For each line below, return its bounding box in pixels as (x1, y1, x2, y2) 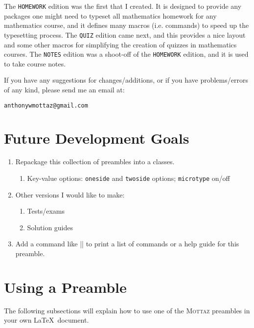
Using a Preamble (4, 277, 127, 297)
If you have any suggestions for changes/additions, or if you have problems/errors (4, 75, 248, 85)
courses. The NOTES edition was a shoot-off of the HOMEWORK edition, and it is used (4, 49, 249, 59)
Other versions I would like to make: (15, 189, 125, 199)
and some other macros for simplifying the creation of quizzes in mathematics (4, 39, 237, 49)
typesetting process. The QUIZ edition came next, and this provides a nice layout (4, 29, 246, 40)
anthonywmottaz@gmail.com (4, 102, 88, 109)
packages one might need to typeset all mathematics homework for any (4, 10, 217, 21)
